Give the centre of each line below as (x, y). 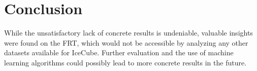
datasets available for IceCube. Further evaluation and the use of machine (119, 52)
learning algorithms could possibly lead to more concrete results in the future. (125, 62)
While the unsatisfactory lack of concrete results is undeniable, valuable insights (128, 33)
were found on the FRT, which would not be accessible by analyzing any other (126, 42)
